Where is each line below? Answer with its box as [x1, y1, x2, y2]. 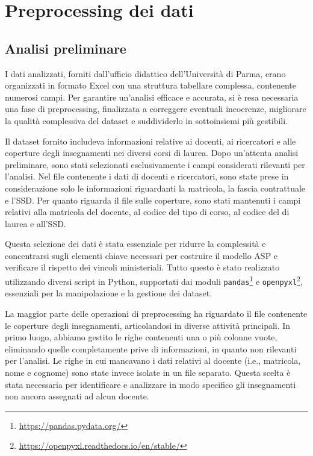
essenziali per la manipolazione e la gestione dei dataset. [5, 287, 212, 299]
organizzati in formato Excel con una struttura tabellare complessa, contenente [5, 79, 297, 92]
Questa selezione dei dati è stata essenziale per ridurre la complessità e [5, 237, 266, 250]
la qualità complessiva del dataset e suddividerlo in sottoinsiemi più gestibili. [5, 114, 288, 126]
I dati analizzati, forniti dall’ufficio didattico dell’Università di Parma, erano [5, 67, 286, 80]
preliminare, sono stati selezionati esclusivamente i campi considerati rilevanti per [5, 158, 305, 170]
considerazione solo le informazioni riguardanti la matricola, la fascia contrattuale [5, 181, 306, 194]
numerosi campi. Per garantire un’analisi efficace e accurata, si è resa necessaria [5, 90, 299, 103]
